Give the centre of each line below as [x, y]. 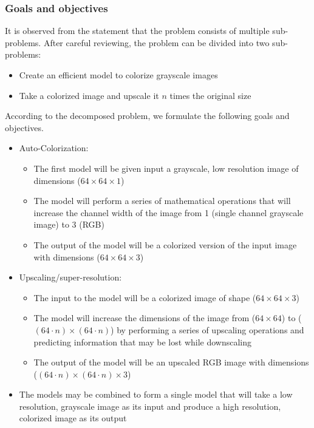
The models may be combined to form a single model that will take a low [156, 394]
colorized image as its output [73, 418]
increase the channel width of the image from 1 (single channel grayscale [169, 212]
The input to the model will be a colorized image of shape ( [145, 297]
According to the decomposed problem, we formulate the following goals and [147, 116]
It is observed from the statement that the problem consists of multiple [137, 31]
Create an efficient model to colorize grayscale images [118, 75]
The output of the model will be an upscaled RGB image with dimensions [171, 362]
